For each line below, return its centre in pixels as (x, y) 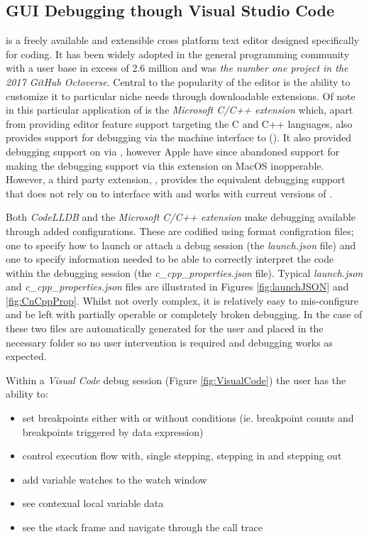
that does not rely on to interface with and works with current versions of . (169, 193)
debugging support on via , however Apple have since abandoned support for (173, 151)
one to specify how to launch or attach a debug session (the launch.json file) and (181, 245)
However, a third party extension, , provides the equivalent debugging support (176, 179)
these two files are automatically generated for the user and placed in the (165, 328)
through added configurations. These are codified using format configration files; (180, 230)
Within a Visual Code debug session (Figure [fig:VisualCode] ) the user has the (176, 380)
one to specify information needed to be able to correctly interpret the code (170, 259)
